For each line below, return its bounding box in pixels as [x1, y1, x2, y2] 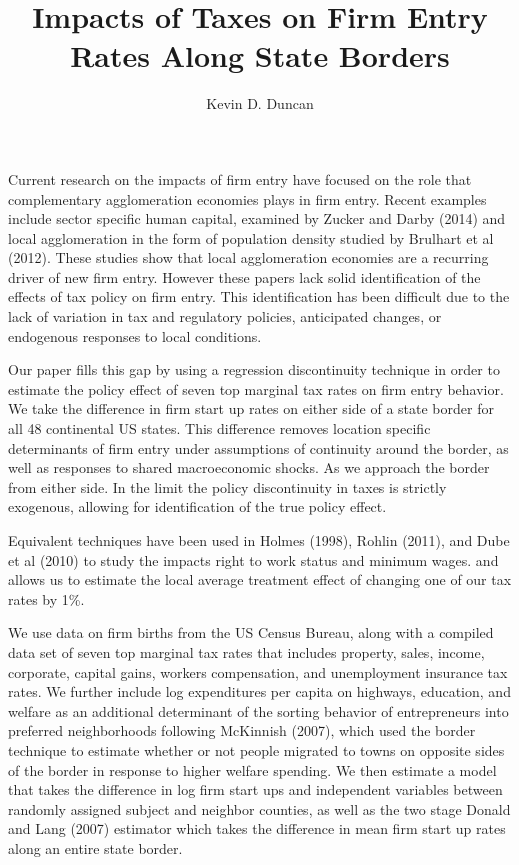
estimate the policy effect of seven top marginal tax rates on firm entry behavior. [8, 378, 504, 399]
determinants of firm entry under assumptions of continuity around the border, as [8, 437, 509, 458]
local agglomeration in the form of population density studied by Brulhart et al [8, 227, 494, 248]
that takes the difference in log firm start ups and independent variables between [8, 779, 503, 800]
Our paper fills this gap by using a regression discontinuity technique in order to [8, 359, 500, 380]
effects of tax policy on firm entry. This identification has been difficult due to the [8, 286, 510, 307]
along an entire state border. [8, 837, 183, 858]
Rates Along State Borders [70, 35, 450, 76]
